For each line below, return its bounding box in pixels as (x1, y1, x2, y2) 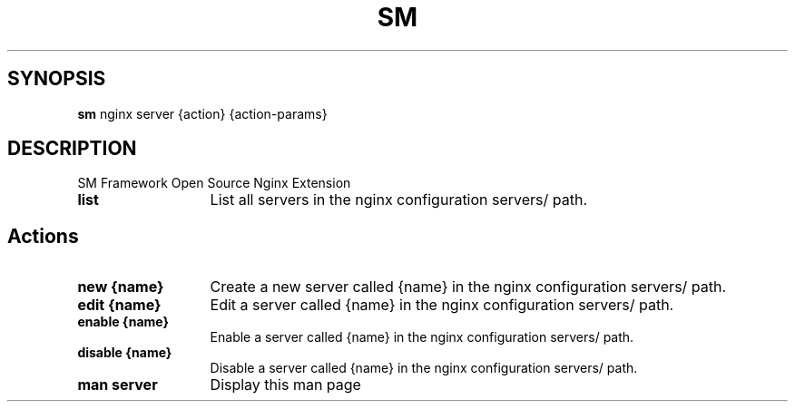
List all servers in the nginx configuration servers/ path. (210, 190, 588, 209)
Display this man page (210, 375, 361, 394)
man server (77, 375, 158, 394)
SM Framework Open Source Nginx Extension (77, 175, 351, 191)
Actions (7, 224, 79, 248)
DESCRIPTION (7, 137, 137, 161)
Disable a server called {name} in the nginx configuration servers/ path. (210, 360, 638, 376)
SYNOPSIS (7, 67, 106, 91)
